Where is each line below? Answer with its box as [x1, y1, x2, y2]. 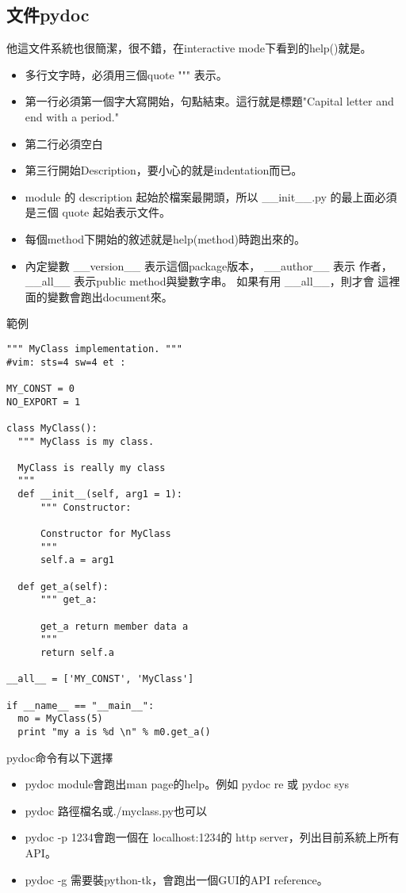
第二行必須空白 [25, 135, 103, 151]
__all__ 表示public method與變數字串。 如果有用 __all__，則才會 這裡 [25, 273, 400, 289]
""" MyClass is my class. [17, 435, 155, 447]
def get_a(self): [17, 581, 109, 592]
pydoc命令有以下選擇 [6, 749, 113, 765]
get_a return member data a [40, 620, 189, 632]
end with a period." [25, 108, 119, 125]
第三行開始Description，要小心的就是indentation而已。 [25, 162, 303, 178]
